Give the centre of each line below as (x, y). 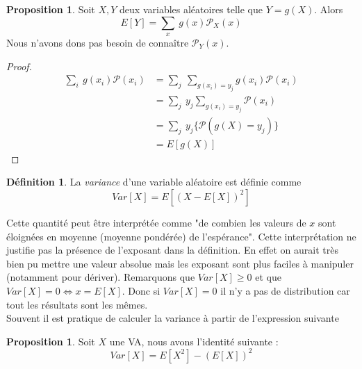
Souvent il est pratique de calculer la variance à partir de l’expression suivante (173, 318)
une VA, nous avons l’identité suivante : (194, 341)
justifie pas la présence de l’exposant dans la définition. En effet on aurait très (172, 250)
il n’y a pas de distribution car (285, 290)
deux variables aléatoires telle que (191, 9)
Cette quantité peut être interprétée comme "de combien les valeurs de (156, 222)
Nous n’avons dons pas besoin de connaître (98, 42)
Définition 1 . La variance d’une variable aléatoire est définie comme (154, 182)
